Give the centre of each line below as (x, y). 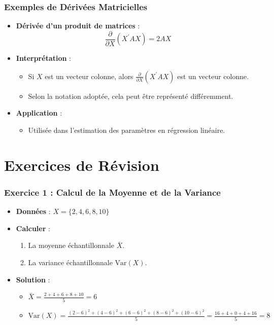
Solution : (33, 279)
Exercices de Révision (82, 165)
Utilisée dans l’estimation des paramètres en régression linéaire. (127, 130)
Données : (33, 211)
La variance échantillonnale (70, 262)
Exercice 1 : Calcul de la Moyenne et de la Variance (112, 192)
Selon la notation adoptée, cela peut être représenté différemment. (131, 96)
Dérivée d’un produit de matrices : (78, 26)
